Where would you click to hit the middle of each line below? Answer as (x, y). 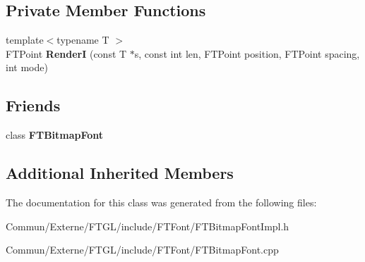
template (25, 40)
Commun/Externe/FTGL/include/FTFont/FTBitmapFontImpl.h (148, 226)
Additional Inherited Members (120, 173)
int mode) (27, 67)
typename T (83, 40)
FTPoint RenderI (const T (66, 53)
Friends (33, 105)
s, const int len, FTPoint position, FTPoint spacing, (247, 53)
